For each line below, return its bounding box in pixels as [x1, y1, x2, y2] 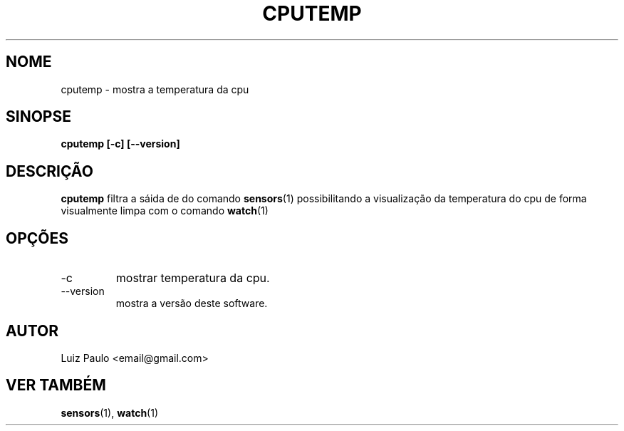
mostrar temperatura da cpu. [115, 271, 270, 286]
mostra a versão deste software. [115, 297, 268, 310]
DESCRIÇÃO [6, 162, 93, 180]
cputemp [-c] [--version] [61, 137, 180, 150]
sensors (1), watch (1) [61, 406, 159, 419]
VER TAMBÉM [6, 376, 106, 395]
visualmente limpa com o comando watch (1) [61, 204, 269, 217]
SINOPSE [6, 108, 71, 126]
